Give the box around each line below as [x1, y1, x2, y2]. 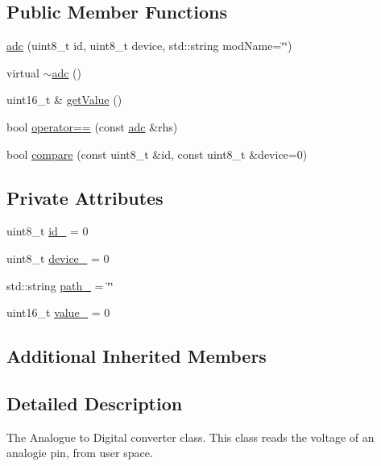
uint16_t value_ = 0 [6, 304, 110, 321]
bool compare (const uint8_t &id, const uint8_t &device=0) [6, 145, 308, 162]
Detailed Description [6, 390, 183, 415]
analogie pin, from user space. [6, 444, 153, 461]
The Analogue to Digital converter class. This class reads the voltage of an [6, 428, 375, 445]
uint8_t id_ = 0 [6, 223, 89, 239]
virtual [6, 64, 39, 81]
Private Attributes [6, 185, 164, 210]
